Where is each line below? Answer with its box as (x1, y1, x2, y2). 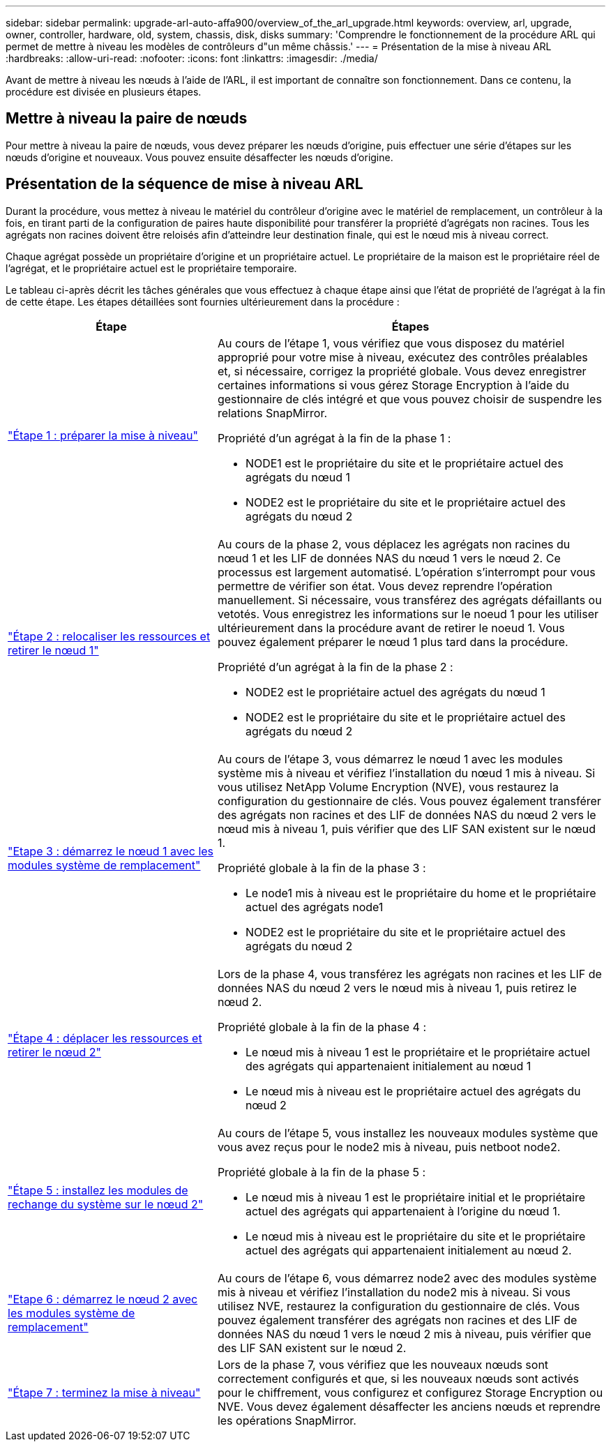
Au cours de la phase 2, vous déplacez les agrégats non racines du (217, 537, 571, 551)
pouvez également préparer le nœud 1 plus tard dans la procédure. (217, 634, 568, 649)
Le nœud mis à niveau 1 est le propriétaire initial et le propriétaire (245, 1190, 586, 1204)
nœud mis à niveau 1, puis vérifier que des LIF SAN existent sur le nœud (217, 821, 596, 836)
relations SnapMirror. (217, 405, 328, 420)
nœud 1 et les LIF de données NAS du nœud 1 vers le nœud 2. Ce (217, 550, 561, 565)
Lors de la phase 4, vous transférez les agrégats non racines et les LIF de (217, 966, 602, 981)
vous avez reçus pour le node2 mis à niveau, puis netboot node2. (217, 1139, 561, 1154)
